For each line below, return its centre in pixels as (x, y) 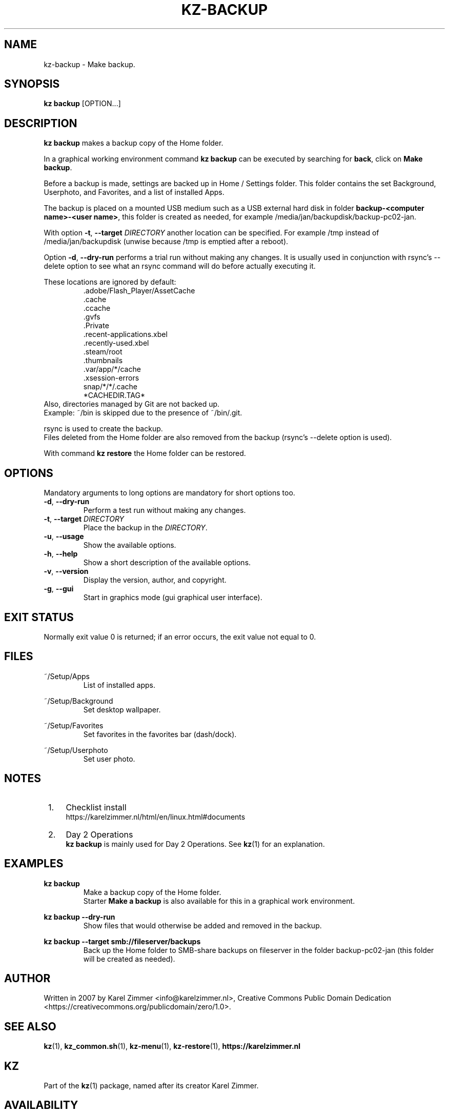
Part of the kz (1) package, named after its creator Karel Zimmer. (151, 1086)
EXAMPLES (34, 864)
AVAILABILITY (41, 1105)
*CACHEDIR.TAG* (114, 395)
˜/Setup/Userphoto (76, 750)
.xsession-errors (111, 378)
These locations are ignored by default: (110, 282)
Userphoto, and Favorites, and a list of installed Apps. (134, 192)
